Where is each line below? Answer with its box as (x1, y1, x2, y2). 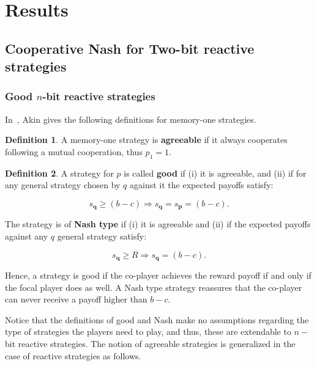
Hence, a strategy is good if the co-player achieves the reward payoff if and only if (5, 269, 311, 282)
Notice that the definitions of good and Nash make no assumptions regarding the (5, 313, 309, 326)
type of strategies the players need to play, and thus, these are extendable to (5, 325, 291, 338)
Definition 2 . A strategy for (5, 166, 114, 179)
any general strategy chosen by (5, 178, 121, 191)
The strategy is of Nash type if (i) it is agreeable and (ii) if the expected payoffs (5, 218, 311, 230)
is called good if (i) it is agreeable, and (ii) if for (124, 166, 307, 179)
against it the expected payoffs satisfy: (130, 178, 274, 191)
